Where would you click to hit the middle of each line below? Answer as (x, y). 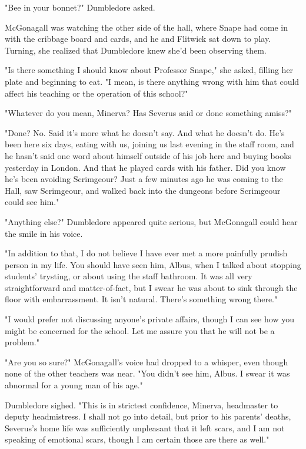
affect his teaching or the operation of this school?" (97, 93)
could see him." (32, 202)
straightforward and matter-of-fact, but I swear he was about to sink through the (151, 287)
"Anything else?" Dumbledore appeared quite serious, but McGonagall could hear (151, 221)
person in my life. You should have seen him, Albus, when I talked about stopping (153, 264)
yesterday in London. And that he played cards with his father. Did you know (145, 167)
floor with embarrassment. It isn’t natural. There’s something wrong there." (141, 299)
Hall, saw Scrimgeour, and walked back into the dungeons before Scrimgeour (143, 190)
